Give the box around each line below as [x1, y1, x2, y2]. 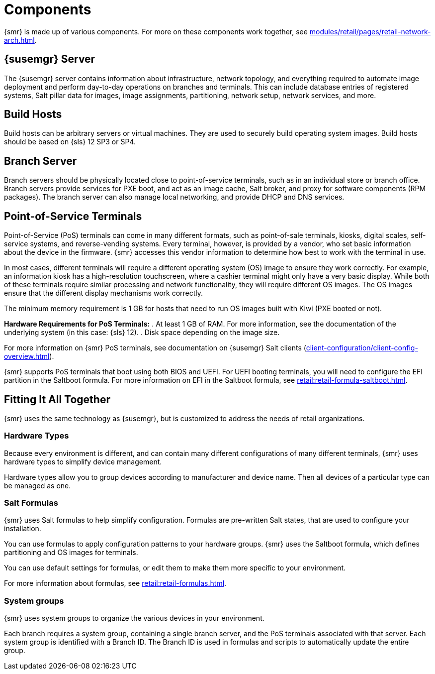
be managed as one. [4, 481, 71, 490]
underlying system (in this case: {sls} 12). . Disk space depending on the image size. [4, 328, 280, 337]
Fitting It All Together [4, 393, 110, 406]
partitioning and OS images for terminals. [4, 548, 138, 557]
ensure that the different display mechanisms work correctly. [4, 289, 203, 298]
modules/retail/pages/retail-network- [309, 27, 431, 36]
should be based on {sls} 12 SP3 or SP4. [4, 137, 136, 146]
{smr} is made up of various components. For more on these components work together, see [4, 27, 308, 36]
